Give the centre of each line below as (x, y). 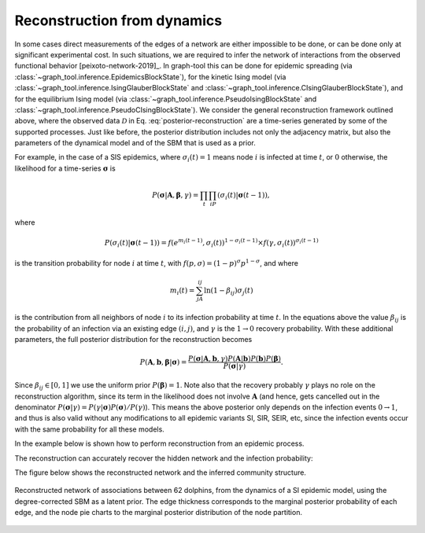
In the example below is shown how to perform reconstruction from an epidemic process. (159, 443)
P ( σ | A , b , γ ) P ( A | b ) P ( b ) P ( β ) (235, 359)
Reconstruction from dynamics (118, 20)
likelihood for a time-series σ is (65, 168)
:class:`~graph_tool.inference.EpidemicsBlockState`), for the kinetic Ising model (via (150, 77)
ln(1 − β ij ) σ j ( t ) (228, 291)
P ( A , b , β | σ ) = (163, 362)
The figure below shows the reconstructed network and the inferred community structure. (161, 472)
